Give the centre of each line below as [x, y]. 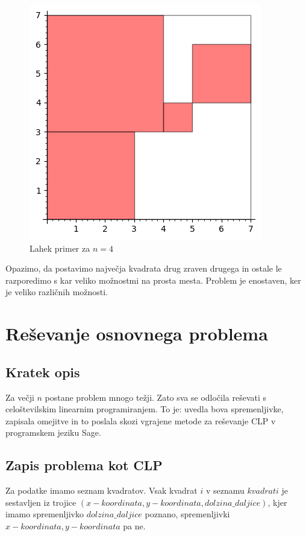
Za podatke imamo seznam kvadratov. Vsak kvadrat [101, 490]
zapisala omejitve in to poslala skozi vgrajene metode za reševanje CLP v [141, 420]
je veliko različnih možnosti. [57, 292]
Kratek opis [43, 372]
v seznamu [225, 490]
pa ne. [134, 525]
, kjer [277, 502]
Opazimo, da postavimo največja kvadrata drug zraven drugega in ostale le [144, 268]
